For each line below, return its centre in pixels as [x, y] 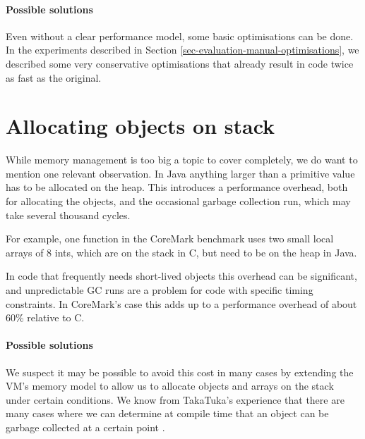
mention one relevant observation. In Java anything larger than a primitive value [180, 173]
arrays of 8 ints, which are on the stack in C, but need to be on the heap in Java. [181, 252]
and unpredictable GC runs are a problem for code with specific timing [160, 290]
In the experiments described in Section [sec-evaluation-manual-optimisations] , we [182, 50]
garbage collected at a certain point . [85, 427]
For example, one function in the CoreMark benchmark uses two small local [170, 239]
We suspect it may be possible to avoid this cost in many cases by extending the [180, 372]
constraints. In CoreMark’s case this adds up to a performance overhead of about [181, 303]
